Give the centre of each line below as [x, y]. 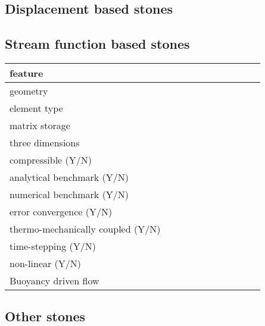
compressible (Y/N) [51, 159]
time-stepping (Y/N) [53, 246]
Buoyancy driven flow [54, 280]
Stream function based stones [97, 44]
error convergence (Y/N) [61, 211]
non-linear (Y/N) [46, 263]
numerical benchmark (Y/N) [69, 194]
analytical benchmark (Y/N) [69, 177]
